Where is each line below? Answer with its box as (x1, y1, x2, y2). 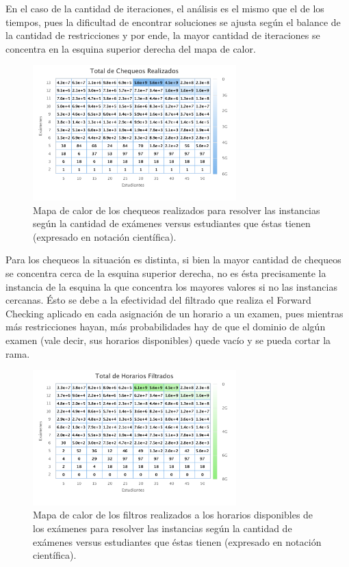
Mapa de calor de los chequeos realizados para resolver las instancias (33, 202, 320, 217)
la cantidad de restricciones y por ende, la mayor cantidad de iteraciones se (5, 28, 320, 42)
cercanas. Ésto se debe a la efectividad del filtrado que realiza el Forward (5, 293, 311, 307)
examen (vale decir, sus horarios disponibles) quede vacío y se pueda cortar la (5, 332, 331, 347)
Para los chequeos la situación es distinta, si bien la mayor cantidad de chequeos (5, 252, 341, 267)
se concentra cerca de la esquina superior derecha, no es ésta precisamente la (5, 266, 326, 280)
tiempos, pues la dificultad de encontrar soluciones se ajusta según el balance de (5, 14, 341, 29)
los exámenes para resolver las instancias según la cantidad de (33, 521, 292, 535)
